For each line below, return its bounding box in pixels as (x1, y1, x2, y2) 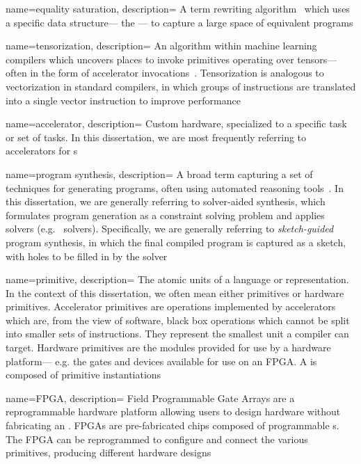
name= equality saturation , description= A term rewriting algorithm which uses (6, 1, 350, 15)
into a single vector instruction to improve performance (6, 93, 241, 107)
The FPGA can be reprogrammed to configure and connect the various (6, 431, 308, 446)
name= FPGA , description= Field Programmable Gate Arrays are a (6, 390, 295, 405)
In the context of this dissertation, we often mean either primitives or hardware (6, 285, 344, 300)
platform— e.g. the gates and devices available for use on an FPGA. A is (6, 353, 317, 368)
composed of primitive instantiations (6, 367, 161, 382)
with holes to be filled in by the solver (6, 248, 168, 263)
